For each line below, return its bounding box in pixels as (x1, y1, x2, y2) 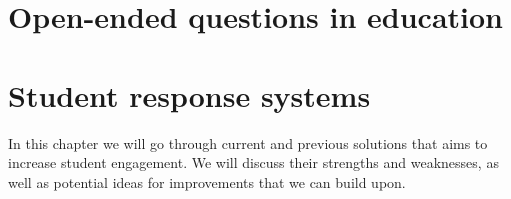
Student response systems (8, 74, 371, 115)
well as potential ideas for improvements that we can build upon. (8, 171, 406, 192)
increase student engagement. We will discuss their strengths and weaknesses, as (8, 152, 499, 173)
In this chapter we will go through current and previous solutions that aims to (8, 132, 488, 153)
